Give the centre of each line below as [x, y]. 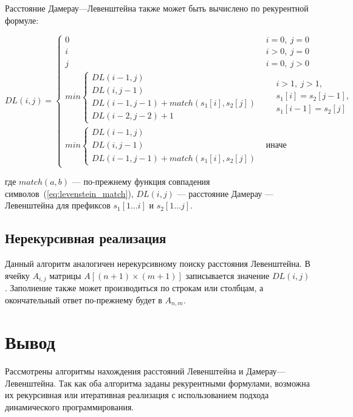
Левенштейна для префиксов [58, 205]
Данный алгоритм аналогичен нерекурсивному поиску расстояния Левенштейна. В [158, 264]
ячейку [17, 275]
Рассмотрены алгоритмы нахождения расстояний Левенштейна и [124, 371]
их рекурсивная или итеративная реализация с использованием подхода [137, 395]
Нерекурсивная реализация [86, 238]
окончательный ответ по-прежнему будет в [84, 299]
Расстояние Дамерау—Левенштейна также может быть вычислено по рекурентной [157, 8]
